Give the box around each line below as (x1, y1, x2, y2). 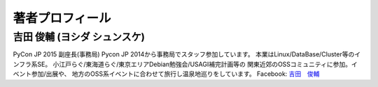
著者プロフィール (13, 10, 111, 26)
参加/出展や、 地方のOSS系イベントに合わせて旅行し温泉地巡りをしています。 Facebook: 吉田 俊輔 (31, 70, 320, 78)
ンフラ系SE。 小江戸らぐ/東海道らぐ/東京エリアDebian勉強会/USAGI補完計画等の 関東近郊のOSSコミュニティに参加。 (13, 60, 351, 68)
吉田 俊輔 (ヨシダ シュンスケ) (13, 31, 146, 43)
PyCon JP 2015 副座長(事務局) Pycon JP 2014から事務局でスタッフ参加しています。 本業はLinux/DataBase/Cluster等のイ (13, 50, 360, 58)
